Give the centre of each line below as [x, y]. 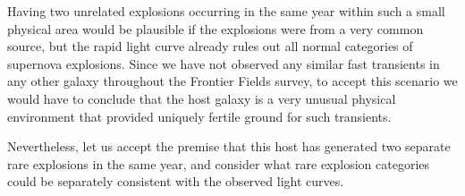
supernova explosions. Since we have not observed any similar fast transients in [224, 63]
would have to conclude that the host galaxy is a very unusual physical [202, 98]
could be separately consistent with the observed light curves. [176, 181]
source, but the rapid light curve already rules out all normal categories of [210, 46]
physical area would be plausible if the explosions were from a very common [216, 28]
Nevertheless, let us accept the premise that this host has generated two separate [229, 146]
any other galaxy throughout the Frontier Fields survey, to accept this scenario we [232, 81]
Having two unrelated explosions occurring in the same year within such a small [226, 11]
